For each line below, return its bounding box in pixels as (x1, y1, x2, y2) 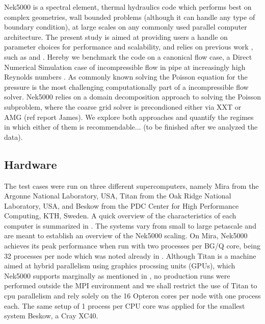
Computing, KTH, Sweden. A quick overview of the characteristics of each (4, 210, 236, 221)
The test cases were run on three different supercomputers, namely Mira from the (4, 180, 259, 191)
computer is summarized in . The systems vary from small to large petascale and (4, 220, 256, 231)
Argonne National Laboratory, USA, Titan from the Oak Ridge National (4, 190, 231, 201)
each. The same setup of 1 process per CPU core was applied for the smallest (4, 300, 245, 311)
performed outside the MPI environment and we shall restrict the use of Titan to (4, 280, 257, 291)
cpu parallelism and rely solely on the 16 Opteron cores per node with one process (4, 290, 261, 301)
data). (4, 131, 23, 142)
